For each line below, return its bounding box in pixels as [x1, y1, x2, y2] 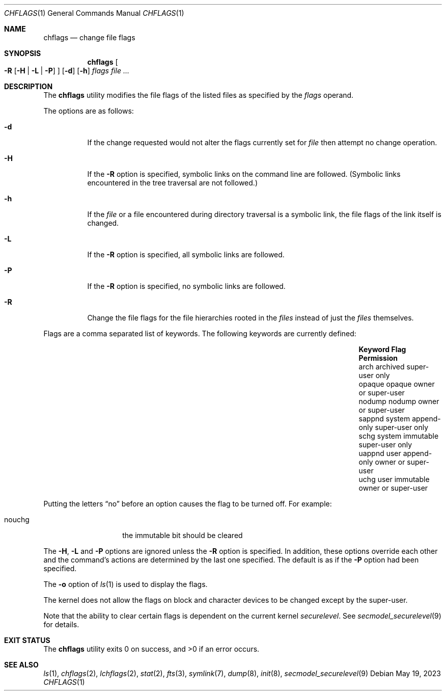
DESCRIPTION [4, 82, 53, 91]
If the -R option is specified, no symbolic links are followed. [87, 282, 286, 290]
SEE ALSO [4, 660, 39, 669]
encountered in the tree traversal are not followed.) [87, 178, 258, 187]
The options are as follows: [43, 106, 134, 115]
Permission [358, 354, 398, 362]
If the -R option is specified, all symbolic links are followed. [87, 250, 285, 259]
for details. [43, 620, 79, 629]
